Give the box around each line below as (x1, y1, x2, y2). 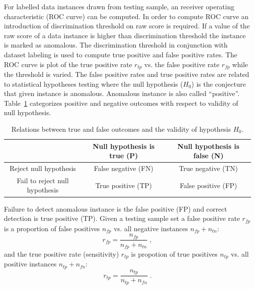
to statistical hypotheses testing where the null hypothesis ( (4, 78, 183, 89)
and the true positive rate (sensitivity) (4, 248, 119, 259)
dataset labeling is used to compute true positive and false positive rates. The (4, 49, 237, 59)
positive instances (4, 259, 57, 269)
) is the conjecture (191, 78, 246, 89)
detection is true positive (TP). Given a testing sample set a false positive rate (4, 213, 240, 223)
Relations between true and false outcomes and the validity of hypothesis (11, 123, 231, 134)
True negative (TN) (179, 163, 238, 173)
